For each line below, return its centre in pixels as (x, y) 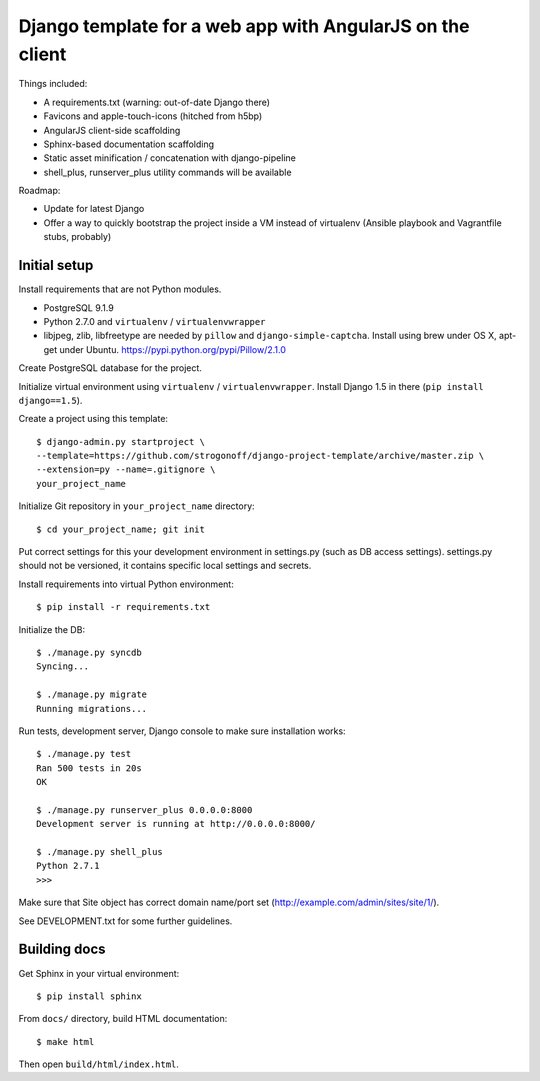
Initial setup (56, 265)
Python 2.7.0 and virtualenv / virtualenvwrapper (154, 321)
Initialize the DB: (51, 629)
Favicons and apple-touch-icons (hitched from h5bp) (153, 116)
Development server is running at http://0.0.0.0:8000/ (176, 824)
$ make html (65, 1041)
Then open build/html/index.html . (99, 1064)
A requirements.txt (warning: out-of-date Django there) (156, 102)
